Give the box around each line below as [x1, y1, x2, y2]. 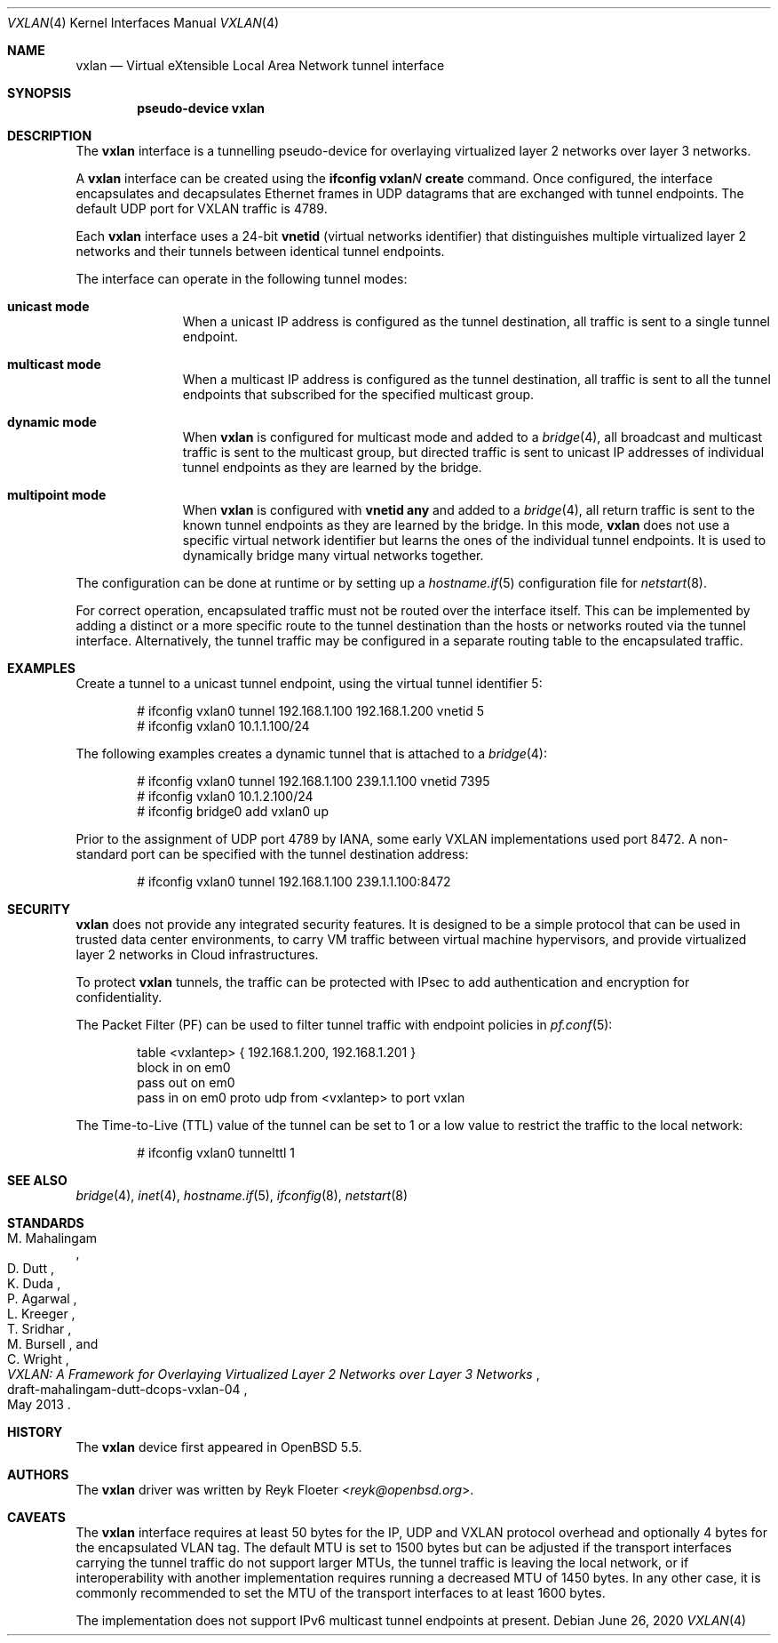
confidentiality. [75, 990, 163, 1005]
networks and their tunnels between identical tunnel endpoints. [75, 244, 445, 259]
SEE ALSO [7, 1173, 67, 1188]
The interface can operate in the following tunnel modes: [75, 271, 408, 286]
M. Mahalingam [7, 1230, 98, 1246]
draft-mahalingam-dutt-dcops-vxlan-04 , [7, 1382, 248, 1397]
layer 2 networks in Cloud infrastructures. [75, 947, 319, 962]
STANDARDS [7, 1215, 84, 1230]
